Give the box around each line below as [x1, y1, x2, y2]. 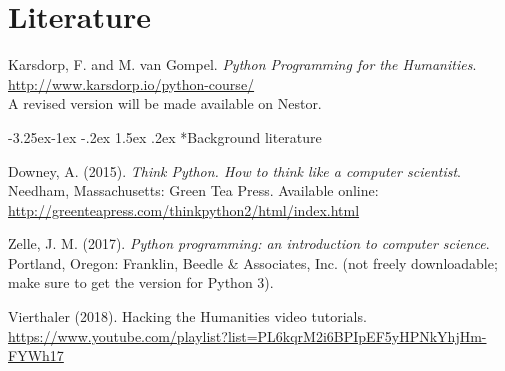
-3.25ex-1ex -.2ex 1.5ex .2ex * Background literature [8, 126, 322, 147]
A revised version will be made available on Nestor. [8, 93, 322, 114]
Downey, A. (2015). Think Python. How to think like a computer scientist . [8, 160, 461, 181]
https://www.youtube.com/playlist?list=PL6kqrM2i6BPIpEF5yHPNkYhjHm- [8, 325, 487, 346]
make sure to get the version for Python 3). [8, 272, 274, 293]
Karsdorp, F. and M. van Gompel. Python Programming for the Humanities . [8, 54, 477, 75]
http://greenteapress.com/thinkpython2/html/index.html [8, 199, 360, 220]
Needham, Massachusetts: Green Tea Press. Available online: [8, 180, 379, 201]
